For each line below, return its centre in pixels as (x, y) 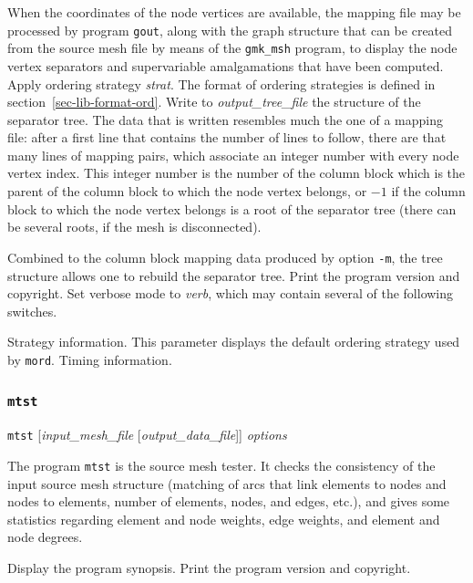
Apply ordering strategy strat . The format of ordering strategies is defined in (221, 83)
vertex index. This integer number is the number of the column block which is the (236, 173)
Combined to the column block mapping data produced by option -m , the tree (225, 257)
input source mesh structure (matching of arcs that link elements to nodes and (227, 483)
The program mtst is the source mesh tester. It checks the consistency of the (221, 465)
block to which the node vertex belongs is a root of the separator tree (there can (232, 208)
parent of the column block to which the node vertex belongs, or (187, 191)
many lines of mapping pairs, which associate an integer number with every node (233, 155)
